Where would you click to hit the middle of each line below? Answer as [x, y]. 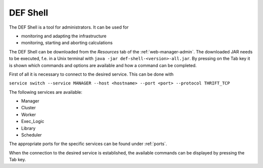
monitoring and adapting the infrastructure [64, 36]
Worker [28, 115]
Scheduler [32, 135]
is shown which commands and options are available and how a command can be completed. [103, 65]
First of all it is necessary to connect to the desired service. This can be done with [91, 74]
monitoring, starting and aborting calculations [67, 43]
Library [28, 128]
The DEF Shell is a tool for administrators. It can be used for [69, 27]
